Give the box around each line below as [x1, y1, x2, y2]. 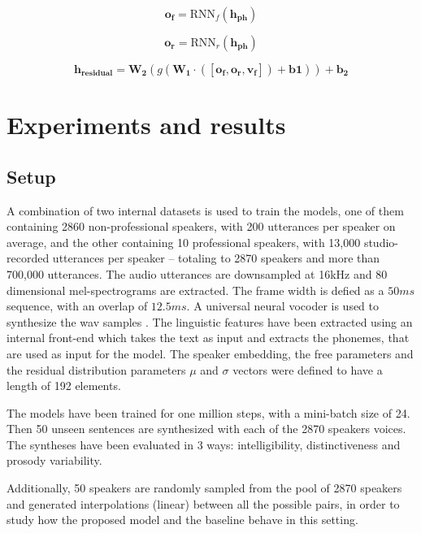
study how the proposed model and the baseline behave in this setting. [7, 511, 358, 528]
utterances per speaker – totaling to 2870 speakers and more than [52, 249, 380, 266]
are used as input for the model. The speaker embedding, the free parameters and [7, 344, 414, 362]
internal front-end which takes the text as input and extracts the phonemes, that [7, 329, 410, 346]
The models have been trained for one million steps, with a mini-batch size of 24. [7, 404, 410, 421]
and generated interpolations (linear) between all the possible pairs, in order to [7, 495, 400, 512]
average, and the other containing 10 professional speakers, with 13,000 [7, 233, 361, 250]
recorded [7, 249, 50, 266]
